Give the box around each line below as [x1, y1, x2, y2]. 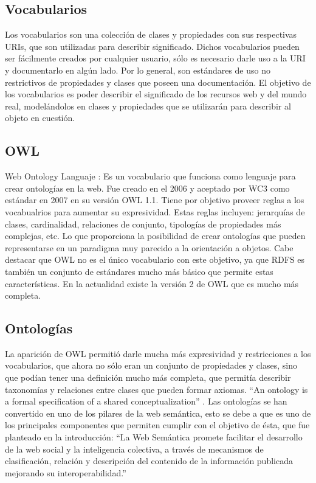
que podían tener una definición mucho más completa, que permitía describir [5, 371, 291, 384]
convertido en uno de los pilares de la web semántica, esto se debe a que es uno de [5, 406, 311, 419]
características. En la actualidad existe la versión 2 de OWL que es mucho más [5, 277, 299, 290]
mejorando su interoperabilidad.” [5, 466, 126, 479]
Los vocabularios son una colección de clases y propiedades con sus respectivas [5, 28, 297, 41]
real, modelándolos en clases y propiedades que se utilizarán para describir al [5, 99, 291, 112]
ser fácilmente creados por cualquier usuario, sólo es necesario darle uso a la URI [5, 52, 306, 64]
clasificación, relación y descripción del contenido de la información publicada [5, 454, 293, 467]
